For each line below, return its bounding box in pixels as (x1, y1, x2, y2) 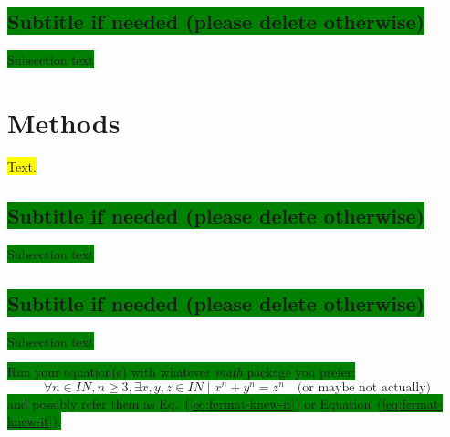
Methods (7, 103, 120, 140)
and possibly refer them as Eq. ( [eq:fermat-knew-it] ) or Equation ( (7, 393, 382, 412)
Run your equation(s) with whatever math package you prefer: (7, 362, 356, 381)
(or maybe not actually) (297, 380, 432, 394)
